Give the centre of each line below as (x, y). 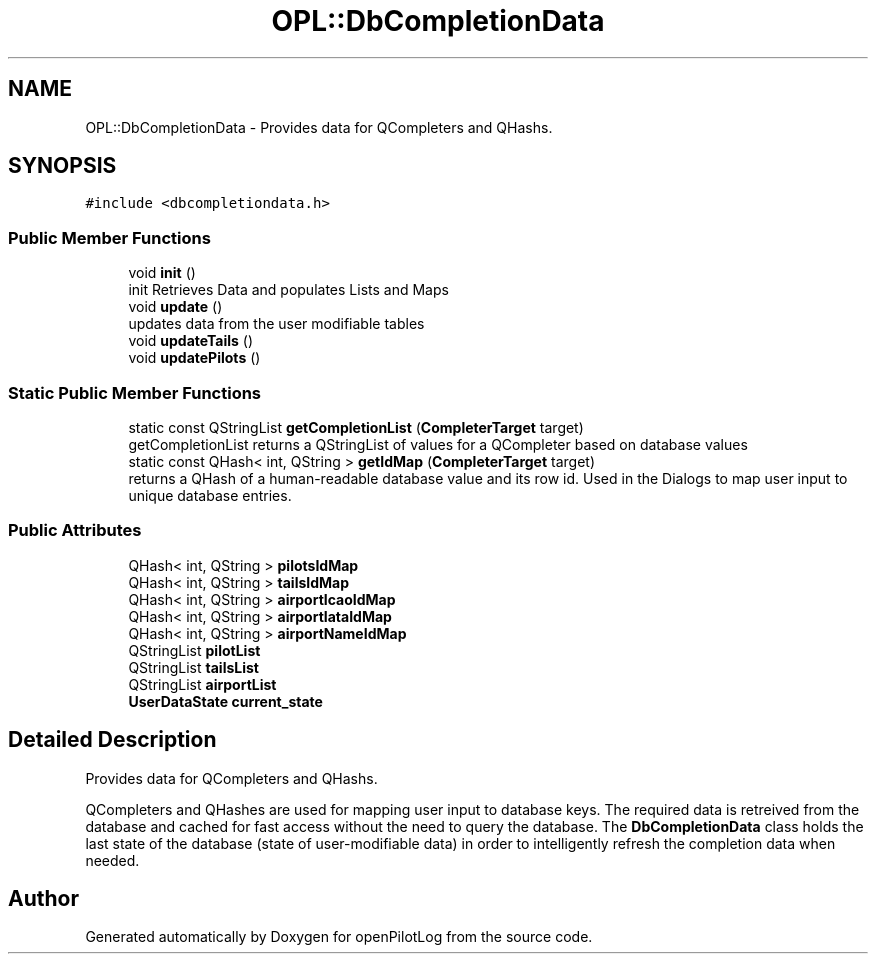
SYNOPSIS (62, 166)
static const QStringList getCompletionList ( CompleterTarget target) (356, 427)
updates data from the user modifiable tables (276, 324)
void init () (162, 273)
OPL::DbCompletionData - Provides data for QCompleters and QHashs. (319, 127)
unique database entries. (210, 495)
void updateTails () (191, 341)
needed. (112, 860)
